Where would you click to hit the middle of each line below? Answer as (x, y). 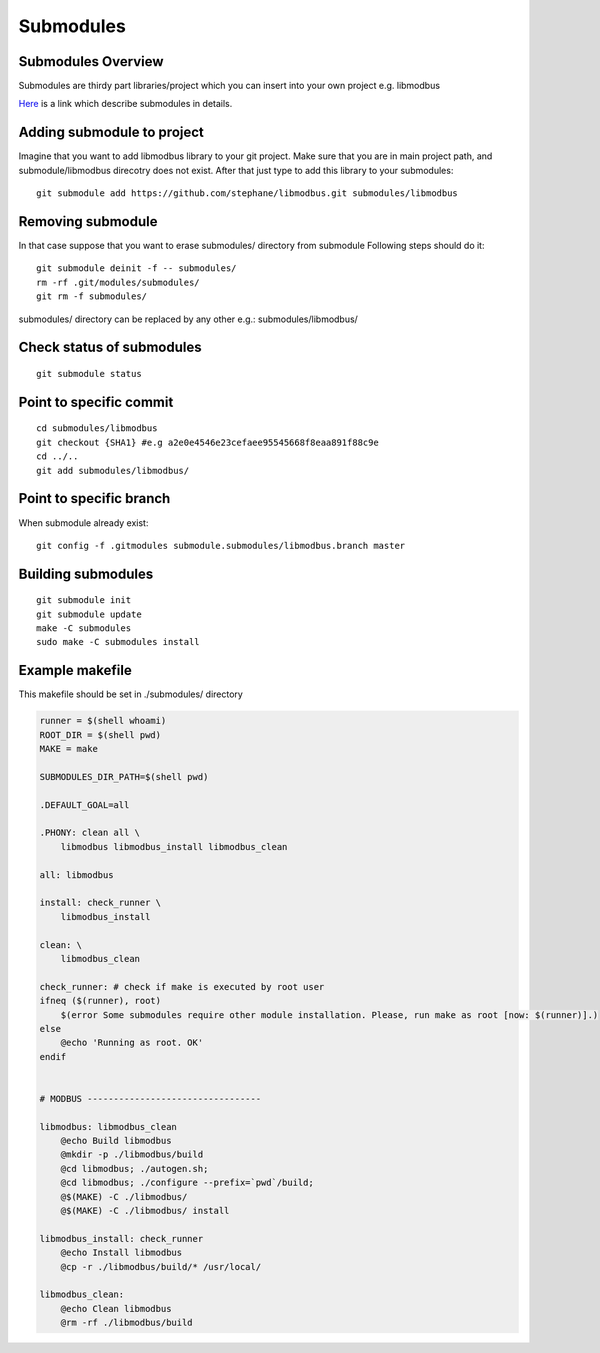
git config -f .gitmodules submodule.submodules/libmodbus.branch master (221, 545)
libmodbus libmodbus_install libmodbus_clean (174, 846)
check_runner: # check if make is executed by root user (182, 986)
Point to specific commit (96, 401)
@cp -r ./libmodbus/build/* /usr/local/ (161, 1266)
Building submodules (86, 573)
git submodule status (89, 374)
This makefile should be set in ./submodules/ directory (131, 694)
